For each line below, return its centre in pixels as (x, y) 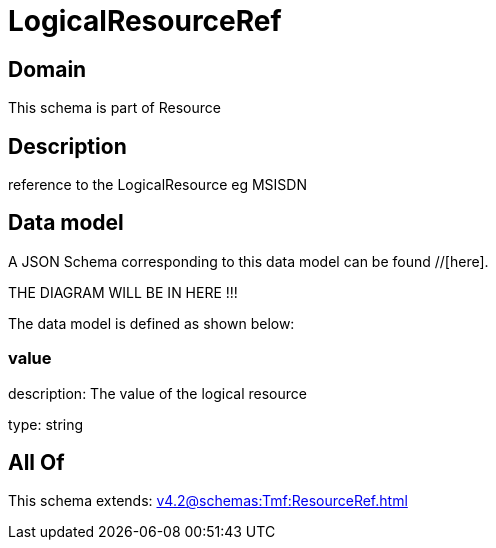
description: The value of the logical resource (157, 393)
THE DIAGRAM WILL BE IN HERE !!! (123, 292)
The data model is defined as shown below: (151, 323)
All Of (36, 463)
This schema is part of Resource (114, 108)
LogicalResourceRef (145, 21)
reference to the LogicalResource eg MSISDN (157, 185)
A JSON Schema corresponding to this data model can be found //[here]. (248, 261)
